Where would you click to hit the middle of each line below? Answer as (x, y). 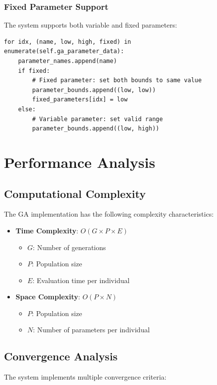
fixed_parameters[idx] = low (80, 100)
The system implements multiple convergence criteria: (85, 377)
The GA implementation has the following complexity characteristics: (109, 214)
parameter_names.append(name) (68, 61)
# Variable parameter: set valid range (98, 119)
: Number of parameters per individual (91, 330)
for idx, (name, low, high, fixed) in (68, 42)
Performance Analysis (80, 162)
